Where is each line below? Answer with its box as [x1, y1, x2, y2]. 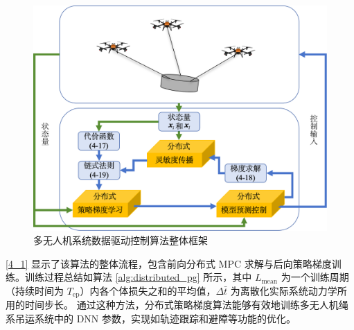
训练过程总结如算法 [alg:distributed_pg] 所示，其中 [24, 270, 252, 284]
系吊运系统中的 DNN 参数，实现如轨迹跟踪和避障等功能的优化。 [6, 311, 297, 326]
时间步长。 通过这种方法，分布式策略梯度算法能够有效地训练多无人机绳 [24, 297, 348, 312]
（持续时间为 [6, 284, 64, 297]
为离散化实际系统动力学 [230, 284, 337, 297]
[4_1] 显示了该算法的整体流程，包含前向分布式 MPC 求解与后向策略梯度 [6, 256, 332, 270]
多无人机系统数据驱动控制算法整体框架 [33, 233, 208, 247]
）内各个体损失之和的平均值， [80, 284, 216, 297]
